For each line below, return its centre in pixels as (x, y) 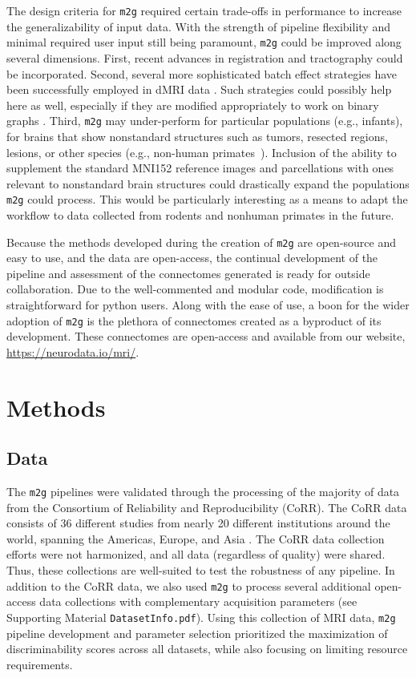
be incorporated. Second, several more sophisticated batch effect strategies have (202, 73)
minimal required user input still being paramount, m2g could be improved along (204, 42)
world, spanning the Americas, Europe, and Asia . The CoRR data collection (196, 538)
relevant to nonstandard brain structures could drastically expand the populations (208, 183)
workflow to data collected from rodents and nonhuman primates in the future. (200, 214)
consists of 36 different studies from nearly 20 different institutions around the (198, 523)
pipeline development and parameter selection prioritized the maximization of (197, 633)
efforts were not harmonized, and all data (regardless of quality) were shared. (196, 554)
